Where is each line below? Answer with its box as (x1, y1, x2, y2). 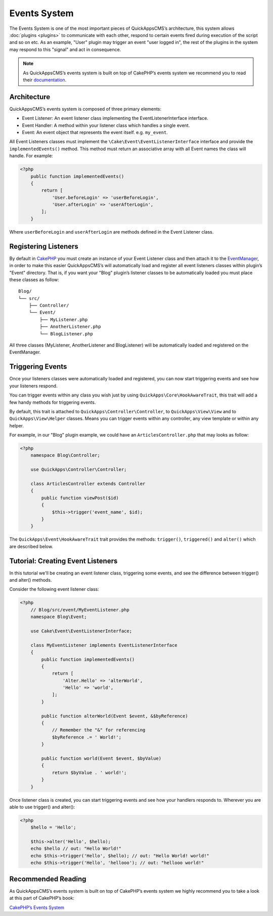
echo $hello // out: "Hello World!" (30, 846, 121, 852)
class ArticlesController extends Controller (30, 481, 146, 487)
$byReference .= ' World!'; (52, 734, 121, 740)
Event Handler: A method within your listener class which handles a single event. (22, 122, 190, 128)
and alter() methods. (9, 577, 52, 583)
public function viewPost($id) (41, 495, 119, 501)
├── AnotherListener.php (39, 324, 101, 330)
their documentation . (23, 76, 67, 83)
